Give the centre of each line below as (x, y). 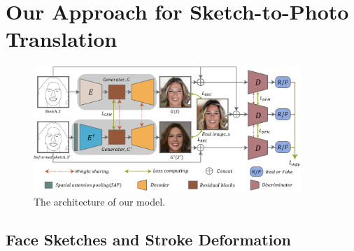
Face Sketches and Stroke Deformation (148, 239)
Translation (62, 39)
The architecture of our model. (99, 201)
